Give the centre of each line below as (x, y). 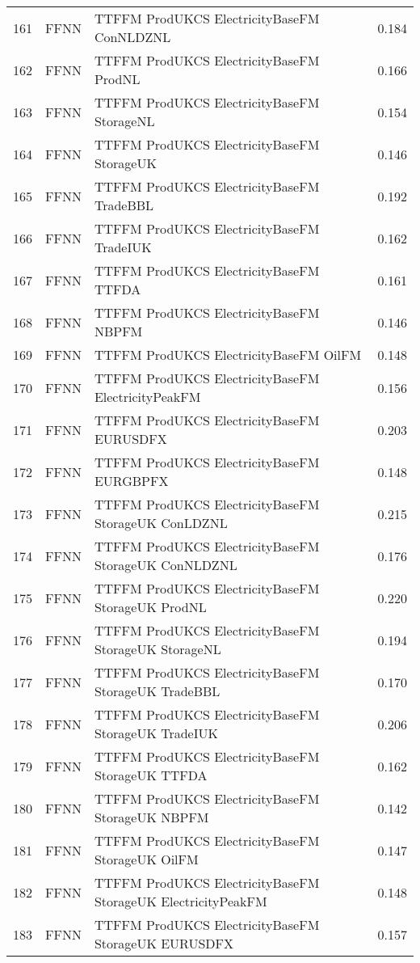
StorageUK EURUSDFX (164, 943)
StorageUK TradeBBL (157, 691)
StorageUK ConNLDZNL (166, 565)
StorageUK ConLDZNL (161, 523)
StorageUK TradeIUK (156, 733)
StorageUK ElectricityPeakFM (181, 901)
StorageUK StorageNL (157, 649)
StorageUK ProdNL (150, 607)
